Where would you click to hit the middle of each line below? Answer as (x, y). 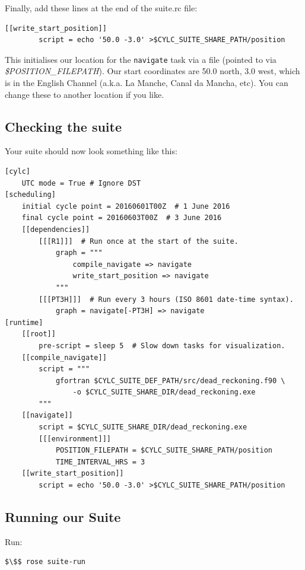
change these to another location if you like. (85, 94)
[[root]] (39, 334)
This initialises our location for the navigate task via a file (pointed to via (141, 59)
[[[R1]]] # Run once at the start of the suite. (139, 241)
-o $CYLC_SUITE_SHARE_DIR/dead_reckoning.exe (164, 392)
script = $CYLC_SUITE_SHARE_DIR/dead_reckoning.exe (143, 427)
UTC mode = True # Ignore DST (81, 183)
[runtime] (24, 322)
